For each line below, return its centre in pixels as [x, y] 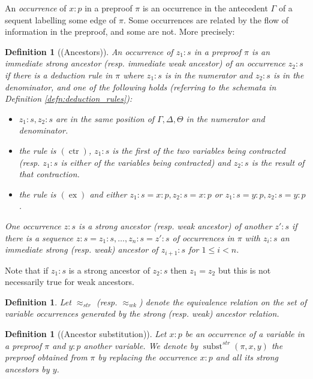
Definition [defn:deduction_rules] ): [69, 98]
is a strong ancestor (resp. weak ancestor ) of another [175, 225]
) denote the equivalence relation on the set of [223, 301]
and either [108, 194]
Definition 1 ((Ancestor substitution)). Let [86, 333]
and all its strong [247, 357]
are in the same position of [105, 118]
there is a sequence [39, 237]
